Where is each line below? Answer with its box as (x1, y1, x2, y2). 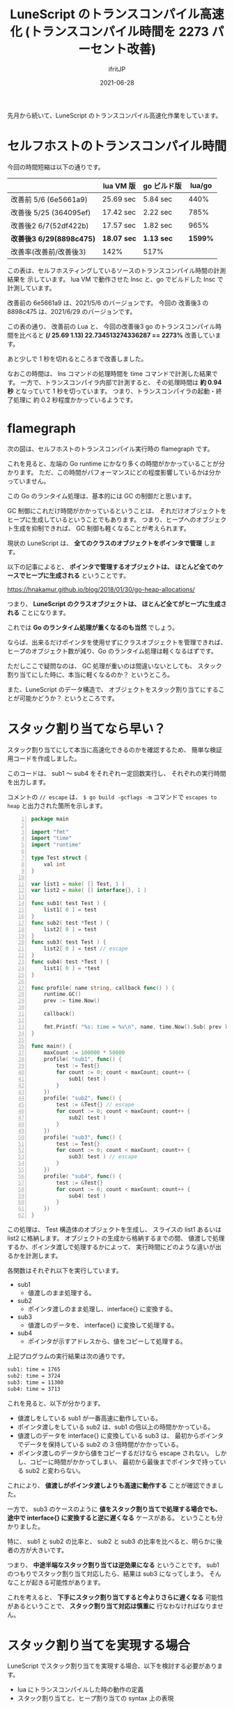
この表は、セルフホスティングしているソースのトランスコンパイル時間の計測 (7, 266, 226, 275)
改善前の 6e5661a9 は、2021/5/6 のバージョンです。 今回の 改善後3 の (7, 298, 209, 307)
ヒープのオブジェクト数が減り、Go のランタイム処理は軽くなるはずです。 (7, 647, 217, 655)
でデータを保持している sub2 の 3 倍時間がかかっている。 (17, 1440, 182, 1448)
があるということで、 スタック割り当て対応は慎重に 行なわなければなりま (7, 1601, 218, 1610)
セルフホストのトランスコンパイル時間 (7, 138, 227, 154)
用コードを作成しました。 (7, 754, 81, 763)
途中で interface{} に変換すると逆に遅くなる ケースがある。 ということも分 (7, 1513, 223, 1522)
